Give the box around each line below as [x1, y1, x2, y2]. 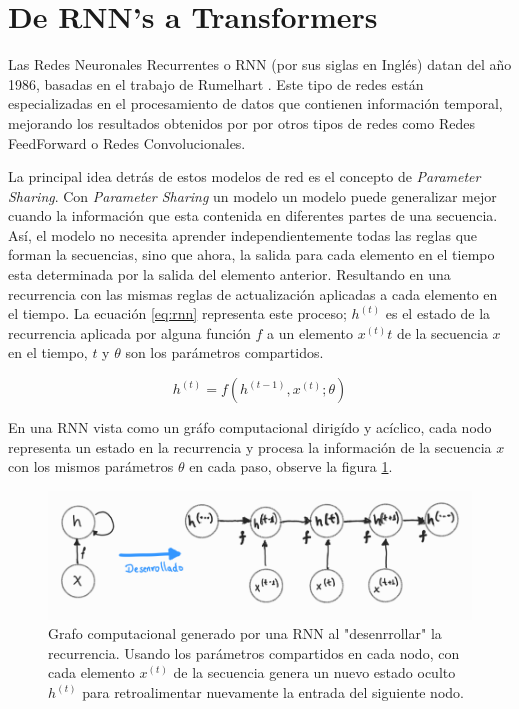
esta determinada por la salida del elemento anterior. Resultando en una [8, 264, 451, 285]
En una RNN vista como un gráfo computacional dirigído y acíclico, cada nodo [8, 417, 492, 438]
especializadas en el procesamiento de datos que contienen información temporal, [8, 93, 503, 114]
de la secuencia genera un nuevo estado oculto [173, 662, 456, 683]
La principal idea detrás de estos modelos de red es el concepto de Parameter [8, 166, 481, 187]
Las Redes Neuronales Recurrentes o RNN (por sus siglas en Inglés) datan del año [8, 54, 512, 75]
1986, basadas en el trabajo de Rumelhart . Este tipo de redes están [8, 73, 424, 94]
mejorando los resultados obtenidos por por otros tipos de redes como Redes [8, 112, 475, 133]
